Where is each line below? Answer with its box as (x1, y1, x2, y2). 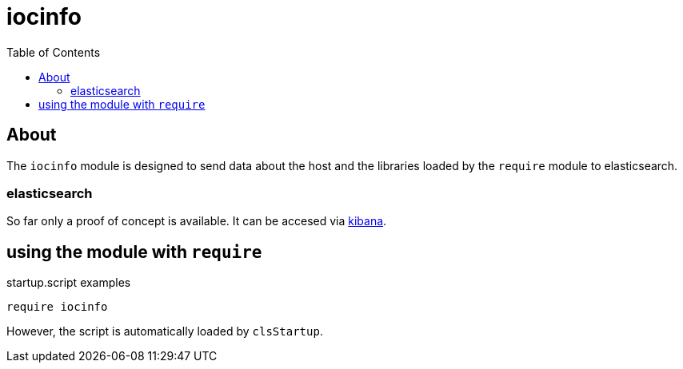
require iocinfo (6, 300, 108, 314)
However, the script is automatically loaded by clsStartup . (6, 324, 323, 339)
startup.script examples (6, 276, 131, 290)
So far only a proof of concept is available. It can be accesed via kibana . (6, 214, 387, 228)
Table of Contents (6, 45, 101, 59)
